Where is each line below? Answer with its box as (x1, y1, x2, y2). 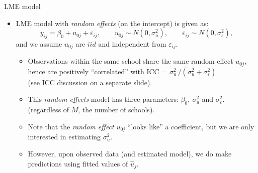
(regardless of (28, 104, 69, 115)
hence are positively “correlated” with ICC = (28, 66, 167, 76)
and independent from (98, 38, 166, 49)
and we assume (16, 38, 62, 49)
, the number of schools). (78, 104, 155, 115)
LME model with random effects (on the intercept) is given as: (16, 18, 209, 28)
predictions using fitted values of (28, 158, 128, 168)
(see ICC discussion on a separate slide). (28, 77, 152, 87)
